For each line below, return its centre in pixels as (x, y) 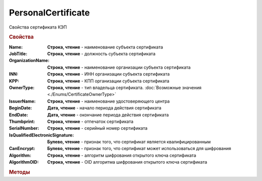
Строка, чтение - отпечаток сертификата (90, 121)
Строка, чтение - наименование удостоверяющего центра (108, 101)
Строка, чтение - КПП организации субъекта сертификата (108, 81)
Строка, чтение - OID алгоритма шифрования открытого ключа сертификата (127, 162)
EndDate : (19, 115)
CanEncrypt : (22, 149)
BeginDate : (21, 108)
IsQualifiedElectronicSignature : (41, 135)
